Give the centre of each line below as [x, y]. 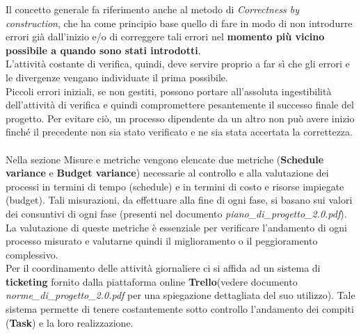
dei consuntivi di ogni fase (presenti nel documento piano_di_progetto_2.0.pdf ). [176, 213]
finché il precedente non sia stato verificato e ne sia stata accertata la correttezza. [179, 132]
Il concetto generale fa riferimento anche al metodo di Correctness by [153, 9]
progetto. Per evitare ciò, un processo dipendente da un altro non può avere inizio [180, 118]
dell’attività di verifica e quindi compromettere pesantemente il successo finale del [180, 105]
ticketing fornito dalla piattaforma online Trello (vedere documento [152, 281]
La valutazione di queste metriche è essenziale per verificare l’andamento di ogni [176, 227]
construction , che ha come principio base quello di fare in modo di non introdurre [179, 23]
